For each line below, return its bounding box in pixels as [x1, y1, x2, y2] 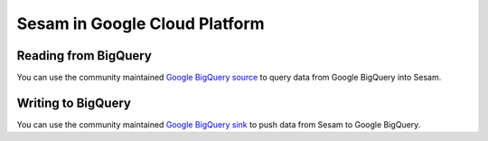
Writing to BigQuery [16, 95, 131, 110]
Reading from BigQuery [16, 48, 153, 63]
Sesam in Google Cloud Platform [16, 14, 266, 33]
